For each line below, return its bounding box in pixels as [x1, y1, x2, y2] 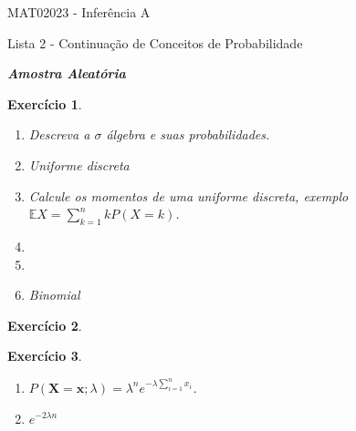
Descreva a [28, 125, 90, 144]
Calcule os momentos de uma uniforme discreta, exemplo [28, 186, 349, 205]
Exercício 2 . [7, 315, 82, 334]
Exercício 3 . [7, 346, 82, 365]
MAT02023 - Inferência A [7, 3, 151, 21]
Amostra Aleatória [7, 64, 126, 83]
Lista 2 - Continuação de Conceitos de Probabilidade [7, 33, 303, 52]
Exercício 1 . [7, 94, 82, 113]
